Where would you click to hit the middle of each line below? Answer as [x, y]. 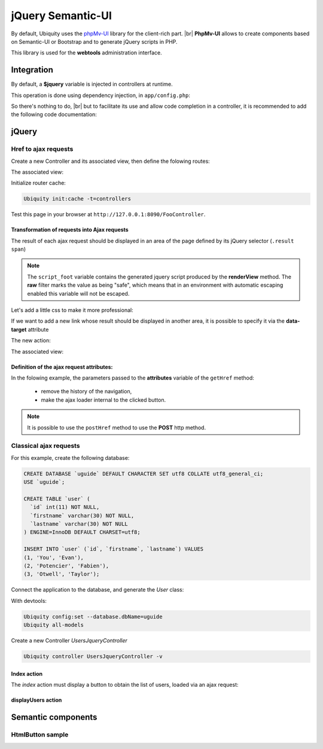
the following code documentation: [54, 114]
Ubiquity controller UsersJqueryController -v [93, 656]
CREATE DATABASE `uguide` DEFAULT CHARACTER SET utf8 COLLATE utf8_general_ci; [144, 474]
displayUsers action [36, 700]
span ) [19, 249]
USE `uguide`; [44, 482]
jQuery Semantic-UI [61, 16]
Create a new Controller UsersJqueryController [69, 641]
